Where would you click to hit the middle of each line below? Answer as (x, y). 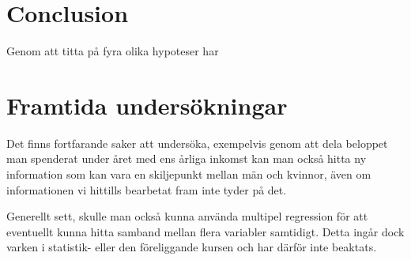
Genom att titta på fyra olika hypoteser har (113, 51)
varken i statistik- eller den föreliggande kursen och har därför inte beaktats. (192, 247)
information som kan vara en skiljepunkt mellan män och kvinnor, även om (189, 174)
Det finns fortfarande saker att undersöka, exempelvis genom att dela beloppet (197, 143)
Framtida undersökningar (147, 105)
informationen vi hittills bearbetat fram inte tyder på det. (147, 189)
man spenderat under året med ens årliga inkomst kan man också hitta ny (187, 158)
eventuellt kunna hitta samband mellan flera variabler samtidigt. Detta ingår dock (205, 231)
